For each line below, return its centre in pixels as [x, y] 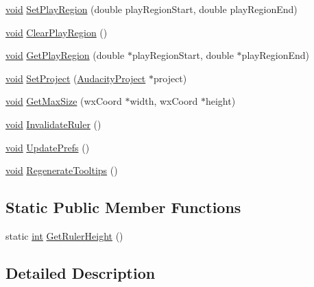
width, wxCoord [164, 101]
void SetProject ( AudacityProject [76, 78]
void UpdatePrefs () [48, 147]
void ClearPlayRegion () [57, 32]
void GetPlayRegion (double [65, 55]
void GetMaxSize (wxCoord [64, 101]
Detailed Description [81, 272]
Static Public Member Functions [123, 207]
